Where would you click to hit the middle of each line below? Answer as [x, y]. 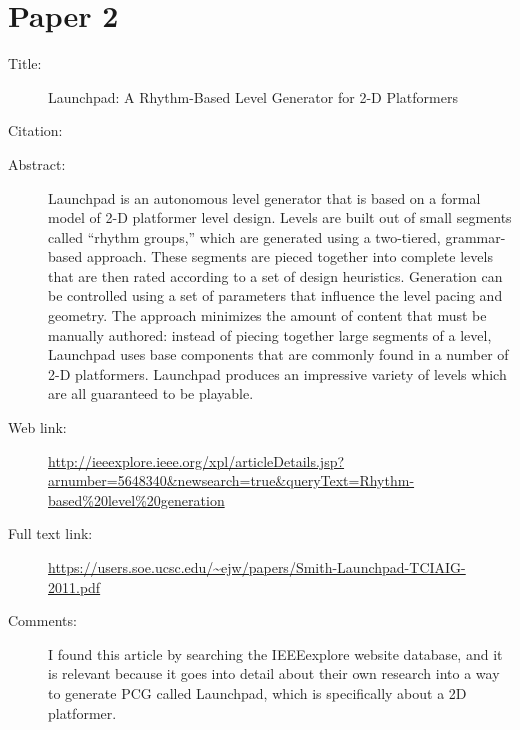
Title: [25, 63]
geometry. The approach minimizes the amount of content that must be [267, 315]
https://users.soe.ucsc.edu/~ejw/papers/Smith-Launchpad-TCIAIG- [257, 567]
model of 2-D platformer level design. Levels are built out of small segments [280, 217]
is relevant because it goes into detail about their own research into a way [274, 673]
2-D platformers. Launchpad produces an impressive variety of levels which [277, 373]
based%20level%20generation [136, 499]
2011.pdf [74, 586]
